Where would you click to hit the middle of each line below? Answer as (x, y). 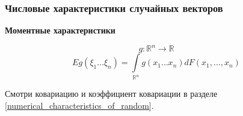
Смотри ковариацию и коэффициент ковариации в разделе (111, 94)
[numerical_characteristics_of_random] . (79, 105)
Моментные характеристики (60, 30)
